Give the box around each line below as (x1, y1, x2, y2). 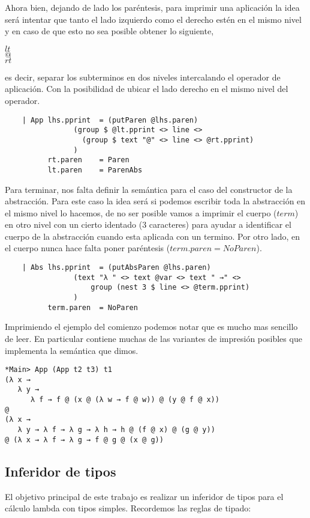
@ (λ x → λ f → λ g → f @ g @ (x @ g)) (5, 435, 164, 444)
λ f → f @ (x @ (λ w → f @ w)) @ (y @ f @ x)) (30, 395, 219, 404)
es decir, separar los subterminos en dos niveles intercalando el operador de (5, 70, 281, 83)
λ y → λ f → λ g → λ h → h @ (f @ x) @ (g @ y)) (17, 425, 215, 434)
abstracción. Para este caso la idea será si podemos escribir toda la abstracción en (5, 195, 306, 207)
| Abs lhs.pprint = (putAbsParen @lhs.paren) (22, 263, 211, 272)
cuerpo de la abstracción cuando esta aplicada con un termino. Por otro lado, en (5, 230, 300, 242)
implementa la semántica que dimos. (5, 344, 139, 356)
